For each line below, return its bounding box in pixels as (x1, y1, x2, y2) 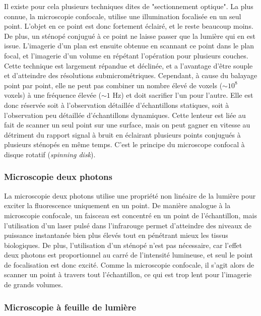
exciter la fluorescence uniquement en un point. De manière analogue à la (4, 200, 231, 211)
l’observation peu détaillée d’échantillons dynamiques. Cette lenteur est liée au (4, 109, 246, 120)
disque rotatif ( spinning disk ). (4, 149, 96, 159)
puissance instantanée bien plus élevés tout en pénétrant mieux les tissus (4, 230, 228, 240)
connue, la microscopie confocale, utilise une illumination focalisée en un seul (4, 11, 241, 21)
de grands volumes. (4, 279, 63, 290)
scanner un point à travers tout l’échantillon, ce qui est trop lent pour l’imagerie (4, 269, 252, 280)
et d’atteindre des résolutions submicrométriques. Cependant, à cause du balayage (4, 70, 257, 81)
